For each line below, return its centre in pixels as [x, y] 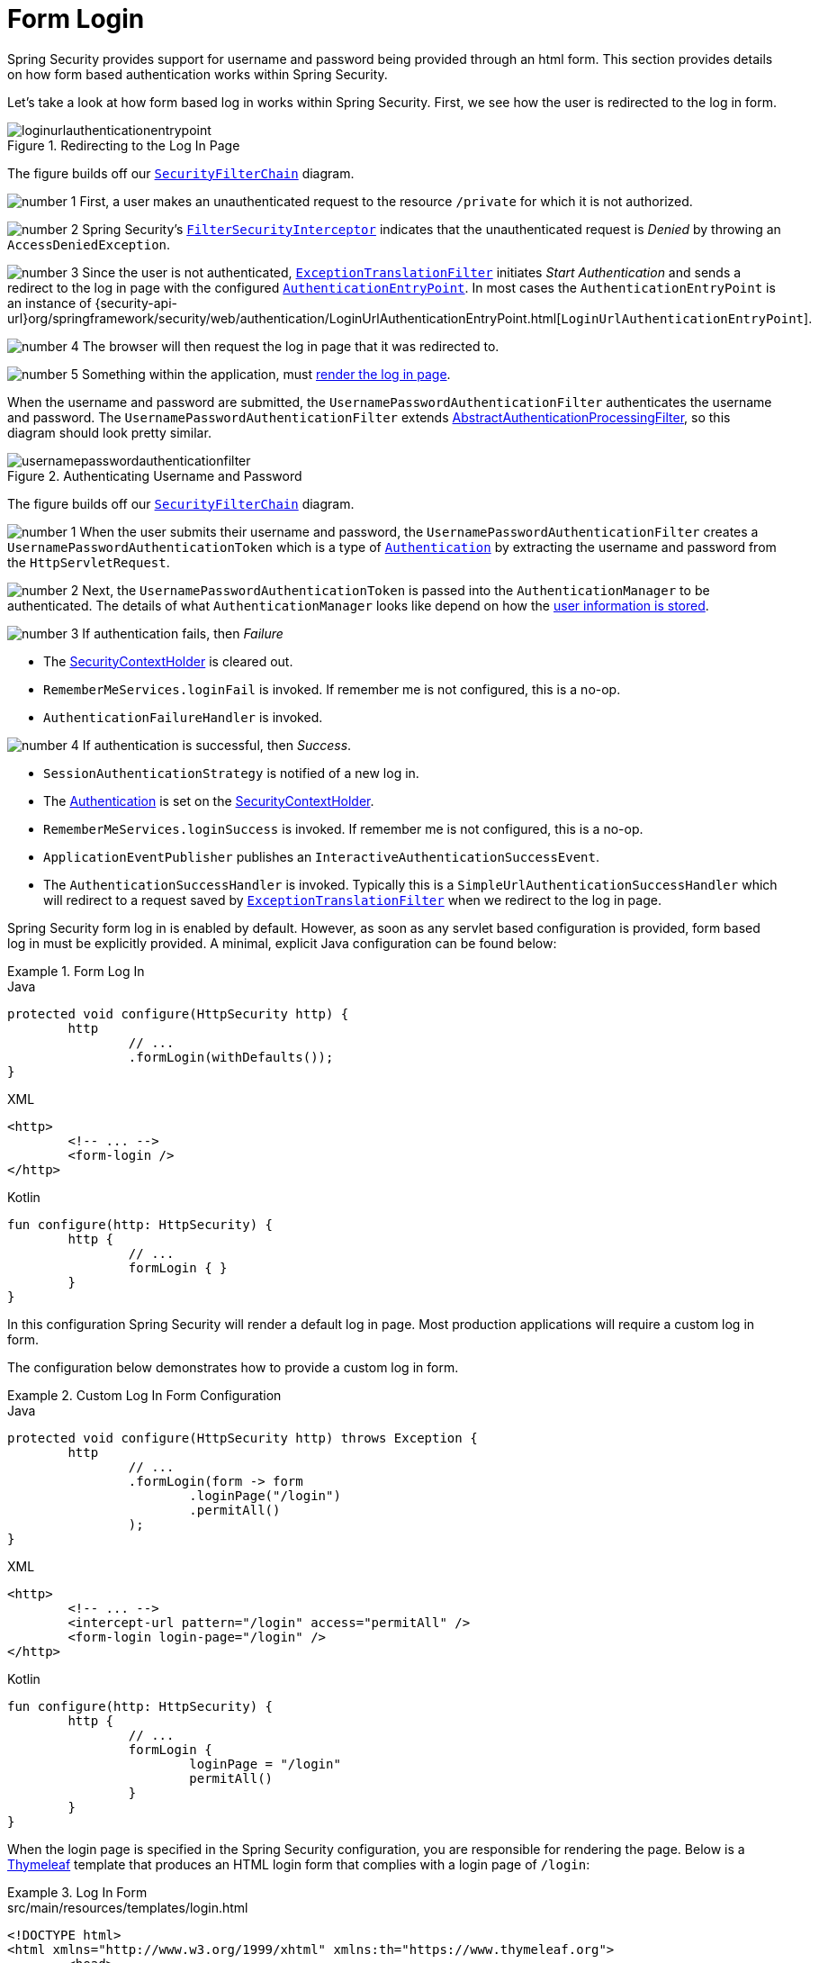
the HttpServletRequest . [89, 562]
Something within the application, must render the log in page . [266, 374]
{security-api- [136, 303]
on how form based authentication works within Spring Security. [198, 74]
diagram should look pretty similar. [109, 432]
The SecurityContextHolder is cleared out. [168, 661]
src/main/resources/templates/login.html [128, 1907]
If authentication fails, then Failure [183, 633]
